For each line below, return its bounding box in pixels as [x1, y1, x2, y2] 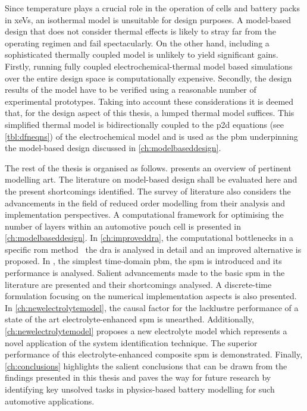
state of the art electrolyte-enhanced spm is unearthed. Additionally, [5, 313, 254, 325]
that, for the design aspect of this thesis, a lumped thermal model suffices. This [5, 106, 295, 119]
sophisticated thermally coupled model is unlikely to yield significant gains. [5, 48, 278, 61]
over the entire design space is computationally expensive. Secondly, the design [5, 71, 292, 84]
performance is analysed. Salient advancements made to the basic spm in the [5, 266, 285, 279]
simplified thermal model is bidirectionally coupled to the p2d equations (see [5, 118, 284, 130]
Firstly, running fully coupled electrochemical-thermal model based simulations [5, 59, 293, 72]
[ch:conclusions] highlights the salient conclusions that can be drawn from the [5, 359, 287, 372]
